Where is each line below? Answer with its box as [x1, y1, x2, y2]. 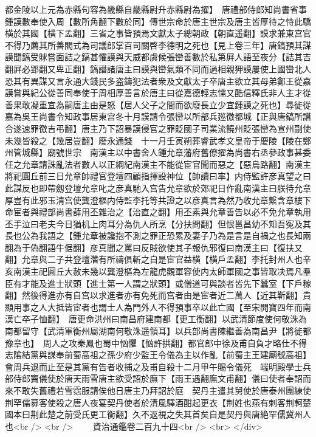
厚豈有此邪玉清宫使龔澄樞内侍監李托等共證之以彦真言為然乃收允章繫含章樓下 [5, 193, 311, 206]
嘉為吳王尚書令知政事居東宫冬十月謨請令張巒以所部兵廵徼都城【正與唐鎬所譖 [5, 110, 311, 123]
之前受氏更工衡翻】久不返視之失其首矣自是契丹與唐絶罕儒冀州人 [55, 408, 311, 421]
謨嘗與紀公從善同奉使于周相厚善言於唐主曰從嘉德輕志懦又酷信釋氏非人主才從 [5, 86, 311, 99]
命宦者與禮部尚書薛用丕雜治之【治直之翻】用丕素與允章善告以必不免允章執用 [5, 205, 311, 218]
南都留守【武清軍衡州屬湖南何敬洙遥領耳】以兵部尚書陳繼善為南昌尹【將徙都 [5, 325, 311, 337]
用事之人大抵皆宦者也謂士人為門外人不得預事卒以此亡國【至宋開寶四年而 [13, 300, 303, 313]
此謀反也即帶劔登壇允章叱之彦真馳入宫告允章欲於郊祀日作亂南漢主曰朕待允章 [5, 181, 311, 194]
